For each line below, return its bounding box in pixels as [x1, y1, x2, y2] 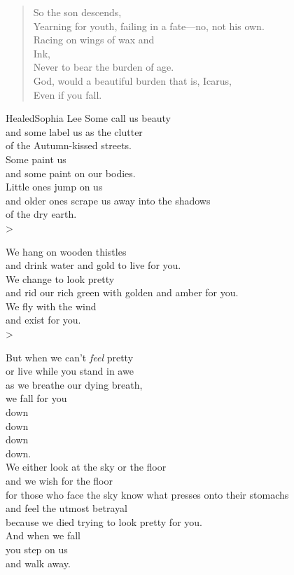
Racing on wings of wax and [33, 32, 155, 47]
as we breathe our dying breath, [6, 377, 143, 392]
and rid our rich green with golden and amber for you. [6, 285, 239, 300]
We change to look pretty [6, 271, 115, 286]
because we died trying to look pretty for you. [6, 514, 202, 529]
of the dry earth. [6, 207, 77, 221]
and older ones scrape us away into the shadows [6, 193, 211, 207]
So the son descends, [33, 5, 122, 19]
